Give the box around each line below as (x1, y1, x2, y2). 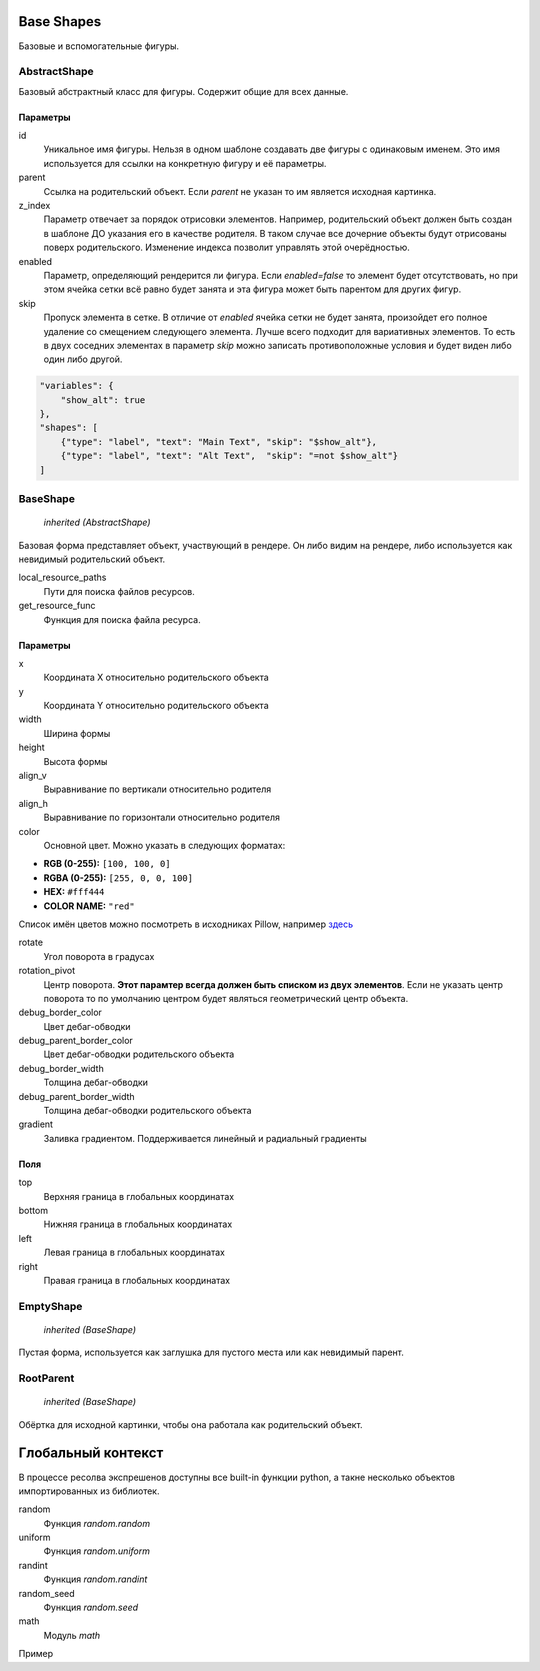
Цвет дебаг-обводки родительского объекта (43, 1048, 235, 1060)
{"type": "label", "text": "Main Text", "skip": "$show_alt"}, (60, 436, 378, 447)
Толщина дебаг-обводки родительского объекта (43, 1105, 252, 1117)
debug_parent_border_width (18, 1090, 135, 1102)
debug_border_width (18, 1062, 104, 1074)
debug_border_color (18, 1006, 102, 1019)
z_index (18, 200, 51, 211)
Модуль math (43, 1629, 101, 1641)
